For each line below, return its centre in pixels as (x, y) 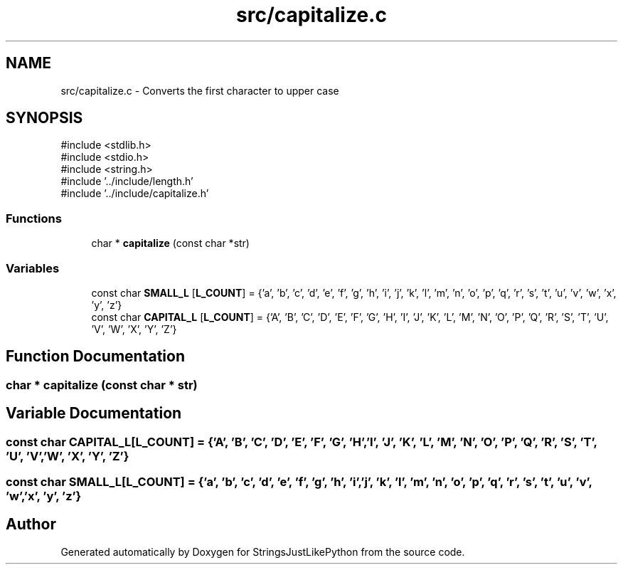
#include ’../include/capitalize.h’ (135, 194)
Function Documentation (95, 357)
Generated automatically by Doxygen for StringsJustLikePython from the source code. (263, 551)
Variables (33, 268)
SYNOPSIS (44, 118)
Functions (34, 218)
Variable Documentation (94, 413)
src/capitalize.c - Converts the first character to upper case (200, 90)
